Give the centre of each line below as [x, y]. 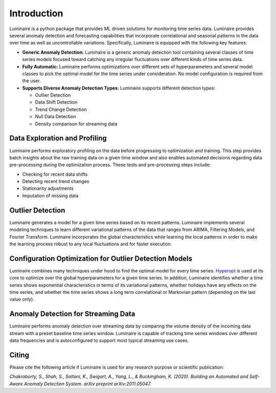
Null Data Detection [55, 117]
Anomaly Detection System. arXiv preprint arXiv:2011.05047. [88, 384]
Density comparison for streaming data [76, 124]
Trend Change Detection [61, 109]
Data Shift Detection [56, 102]
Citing [19, 355]
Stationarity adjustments [48, 189]
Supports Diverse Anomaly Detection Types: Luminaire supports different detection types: [119, 88]
